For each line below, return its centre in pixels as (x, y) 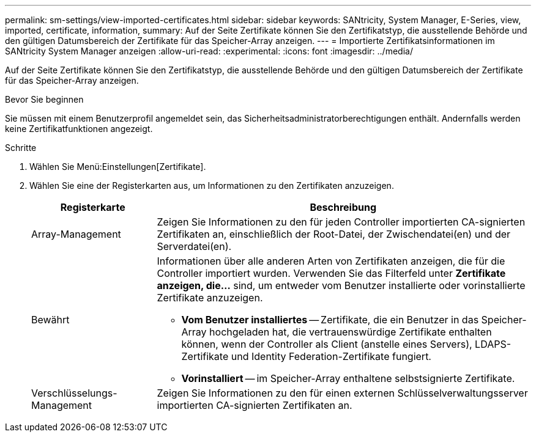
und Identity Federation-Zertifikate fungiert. (331, 356)
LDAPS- (493, 344)
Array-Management (76, 234)
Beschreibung (343, 207)
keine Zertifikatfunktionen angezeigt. (79, 129)
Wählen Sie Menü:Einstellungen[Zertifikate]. (118, 167)
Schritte (21, 148)
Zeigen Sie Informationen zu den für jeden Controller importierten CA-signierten (341, 222)
